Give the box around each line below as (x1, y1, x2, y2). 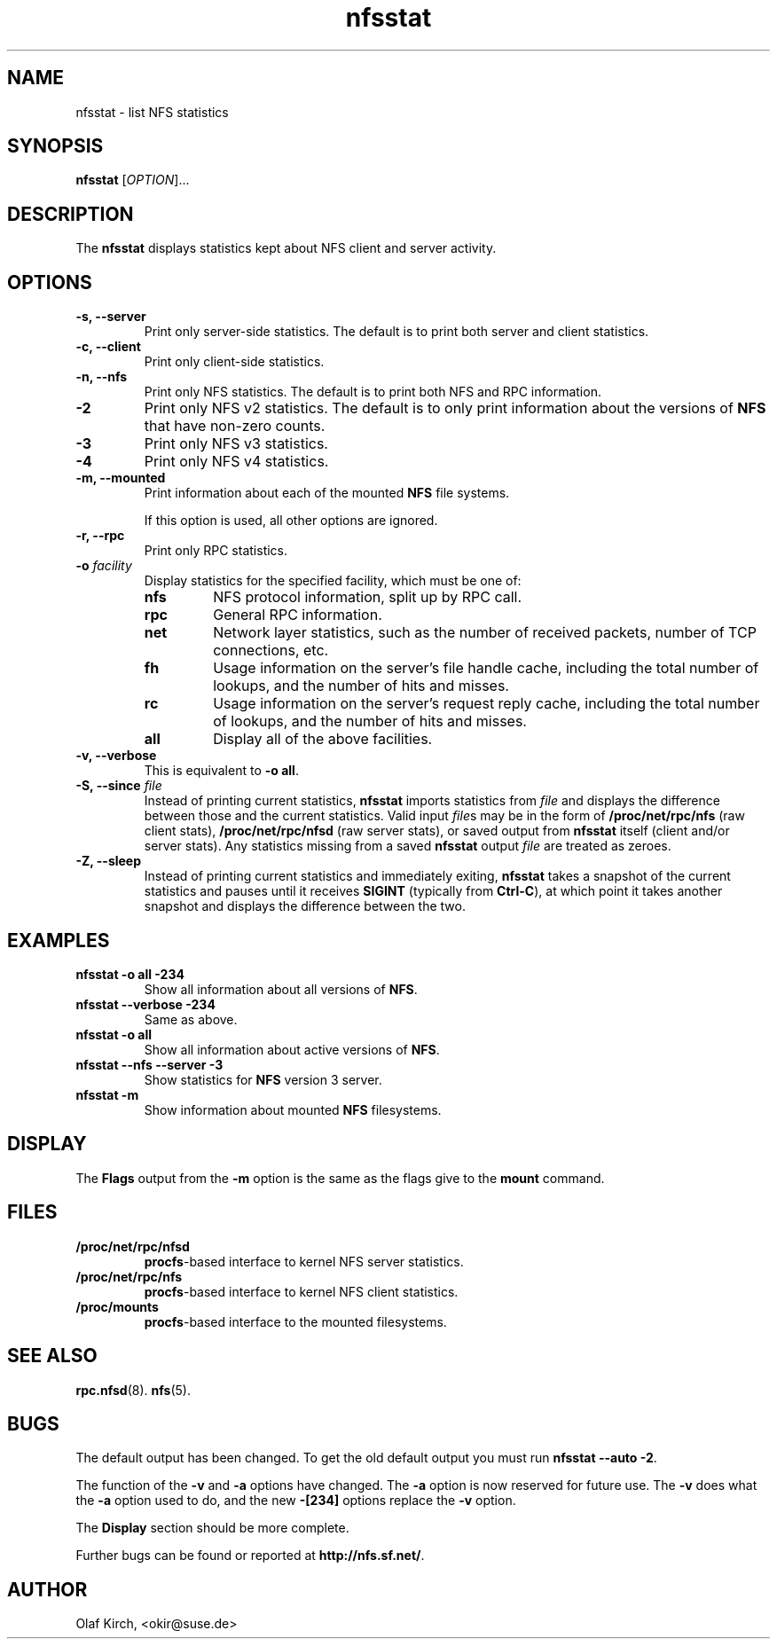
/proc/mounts (75, 1298, 159, 1314)
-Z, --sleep (75, 853, 142, 869)
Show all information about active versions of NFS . (144, 1041, 440, 1057)
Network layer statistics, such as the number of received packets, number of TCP (213, 623, 757, 642)
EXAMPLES (7, 929, 110, 952)
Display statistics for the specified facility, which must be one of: (144, 573, 522, 589)
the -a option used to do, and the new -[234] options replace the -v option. (75, 1493, 516, 1509)
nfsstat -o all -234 (75, 966, 184, 982)
